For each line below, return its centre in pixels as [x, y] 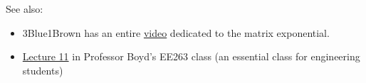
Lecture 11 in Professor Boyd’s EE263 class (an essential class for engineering [191, 56]
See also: [25, 9]
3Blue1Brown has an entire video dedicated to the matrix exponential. [176, 32]
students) [43, 70]
